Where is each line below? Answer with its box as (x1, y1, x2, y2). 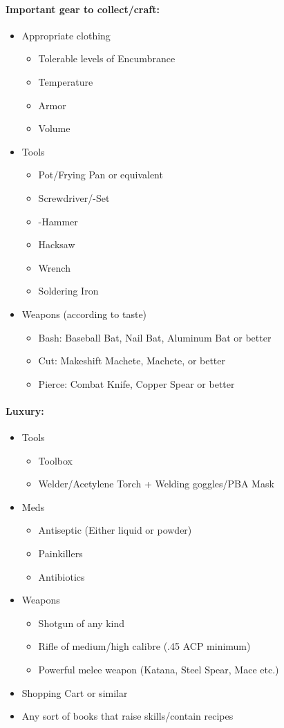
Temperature (38, 74, 93, 88)
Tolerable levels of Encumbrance (38, 51, 176, 66)
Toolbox (38, 453, 73, 467)
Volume (38, 121, 70, 136)
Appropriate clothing (21, 28, 111, 42)
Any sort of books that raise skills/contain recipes (21, 709, 234, 723)
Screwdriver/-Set (38, 190, 110, 205)
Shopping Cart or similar (21, 685, 128, 700)
